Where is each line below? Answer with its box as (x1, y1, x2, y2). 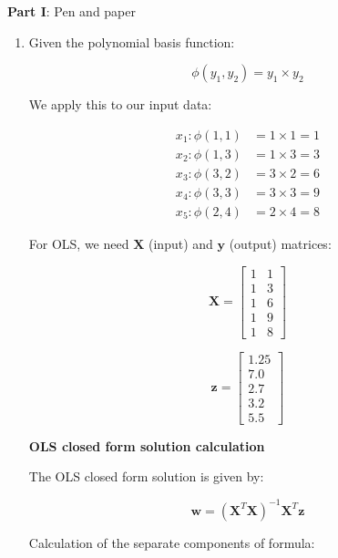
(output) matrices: (229, 233, 332, 253)
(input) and (149, 233, 213, 253)
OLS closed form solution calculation (28, 436, 265, 455)
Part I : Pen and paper (7, 2, 137, 20)
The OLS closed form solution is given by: (28, 467, 264, 486)
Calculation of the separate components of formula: (28, 532, 315, 552)
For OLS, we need (28, 233, 129, 253)
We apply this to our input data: (28, 95, 212, 114)
